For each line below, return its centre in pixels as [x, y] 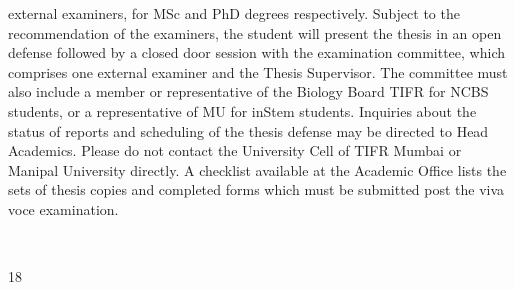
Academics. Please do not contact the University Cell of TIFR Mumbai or [235, 150]
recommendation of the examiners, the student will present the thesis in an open [255, 32]
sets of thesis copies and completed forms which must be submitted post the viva [256, 189]
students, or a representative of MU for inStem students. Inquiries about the [242, 110]
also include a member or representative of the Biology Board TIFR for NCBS [248, 91]
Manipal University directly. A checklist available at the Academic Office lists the [257, 169]
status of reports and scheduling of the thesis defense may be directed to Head [248, 130]
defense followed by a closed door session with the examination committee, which [256, 52]
